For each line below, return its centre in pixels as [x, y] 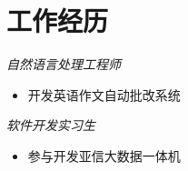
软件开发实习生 [51, 125]
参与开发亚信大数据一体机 [104, 155]
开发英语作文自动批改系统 [104, 94]
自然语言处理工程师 [64, 64]
